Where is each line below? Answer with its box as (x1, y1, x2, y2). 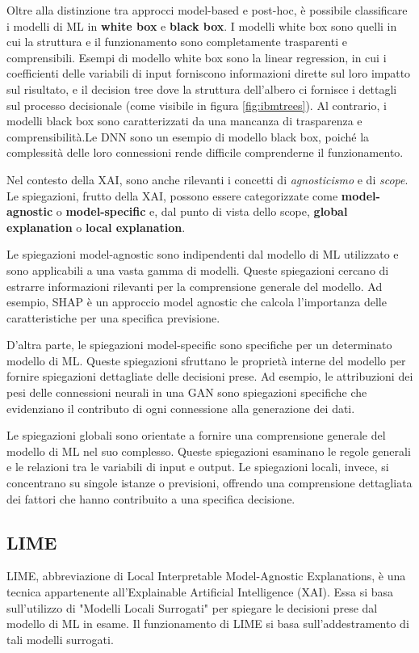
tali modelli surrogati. (6, 630, 114, 647)
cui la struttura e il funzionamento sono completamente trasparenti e (6, 33, 347, 50)
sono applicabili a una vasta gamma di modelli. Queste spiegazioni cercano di (6, 261, 389, 278)
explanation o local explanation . (6, 218, 186, 235)
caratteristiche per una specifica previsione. (6, 309, 220, 326)
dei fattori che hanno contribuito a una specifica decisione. (6, 490, 295, 507)
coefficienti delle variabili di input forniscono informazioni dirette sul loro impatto (6, 65, 411, 82)
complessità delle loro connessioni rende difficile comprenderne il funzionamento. (6, 144, 404, 161)
